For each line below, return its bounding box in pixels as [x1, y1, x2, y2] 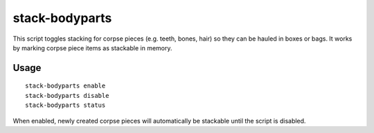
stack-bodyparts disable [25, 92, 109, 99]
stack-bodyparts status [25, 101, 106, 110]
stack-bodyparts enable [25, 82, 106, 90]
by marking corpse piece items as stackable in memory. [12, 43, 172, 52]
